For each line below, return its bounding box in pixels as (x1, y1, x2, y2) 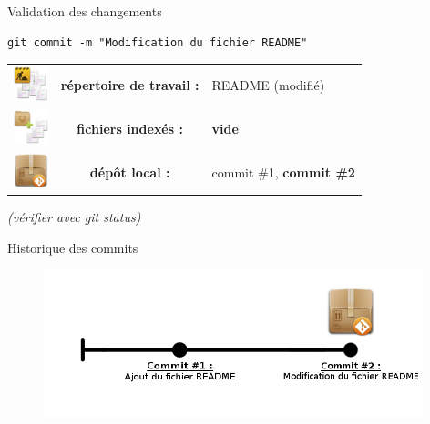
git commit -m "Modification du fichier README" (7, 35, 308, 49)
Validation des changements (7, 2, 162, 20)
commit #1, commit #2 (211, 162, 355, 181)
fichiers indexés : (77, 118, 183, 137)
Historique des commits (7, 237, 138, 257)
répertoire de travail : (60, 76, 200, 95)
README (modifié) (211, 76, 325, 95)
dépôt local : (89, 162, 170, 181)
